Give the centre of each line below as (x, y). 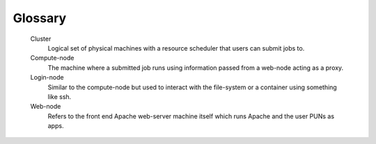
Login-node (47, 78)
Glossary (40, 18)
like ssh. (60, 96)
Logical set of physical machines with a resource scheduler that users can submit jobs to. (176, 48)
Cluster (41, 39)
